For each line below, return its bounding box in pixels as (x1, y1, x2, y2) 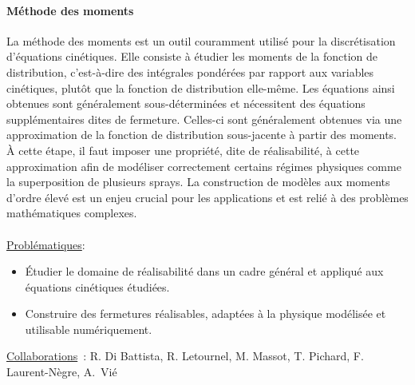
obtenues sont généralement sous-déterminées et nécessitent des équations (6, 95, 366, 112)
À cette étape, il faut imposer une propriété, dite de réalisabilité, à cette (6, 141, 360, 158)
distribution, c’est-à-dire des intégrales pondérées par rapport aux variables (6, 63, 374, 80)
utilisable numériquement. (25, 320, 152, 337)
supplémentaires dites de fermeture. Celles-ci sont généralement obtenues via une (6, 110, 402, 127)
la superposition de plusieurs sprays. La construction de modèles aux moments (6, 173, 390, 190)
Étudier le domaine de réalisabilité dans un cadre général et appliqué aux (25, 263, 384, 280)
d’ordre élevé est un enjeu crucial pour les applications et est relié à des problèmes (6, 189, 409, 205)
